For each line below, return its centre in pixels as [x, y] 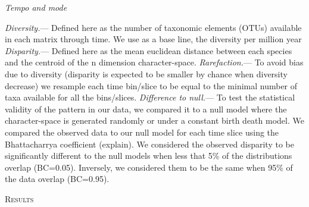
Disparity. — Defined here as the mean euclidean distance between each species [149, 50]
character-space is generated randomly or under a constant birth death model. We [154, 120]
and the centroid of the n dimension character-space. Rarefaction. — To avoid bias [154, 62]
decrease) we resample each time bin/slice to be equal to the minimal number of [151, 85]
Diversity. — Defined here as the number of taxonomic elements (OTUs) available [153, 27]
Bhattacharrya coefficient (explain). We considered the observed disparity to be [149, 144]
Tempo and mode [36, 7]
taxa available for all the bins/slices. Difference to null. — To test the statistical [150, 97]
